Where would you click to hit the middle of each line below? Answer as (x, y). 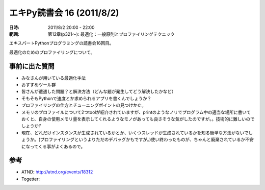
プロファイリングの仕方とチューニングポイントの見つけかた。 (84, 105)
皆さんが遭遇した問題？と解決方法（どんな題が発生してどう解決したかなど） (99, 92)
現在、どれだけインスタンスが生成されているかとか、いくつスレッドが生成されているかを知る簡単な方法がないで (135, 133)
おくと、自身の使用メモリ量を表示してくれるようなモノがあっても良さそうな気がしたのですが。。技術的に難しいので (138, 119)
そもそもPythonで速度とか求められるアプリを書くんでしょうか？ (86, 98)
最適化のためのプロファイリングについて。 (52, 52)
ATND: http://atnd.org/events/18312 (57, 172)
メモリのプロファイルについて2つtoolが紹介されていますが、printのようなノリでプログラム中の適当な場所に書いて (136, 112)
